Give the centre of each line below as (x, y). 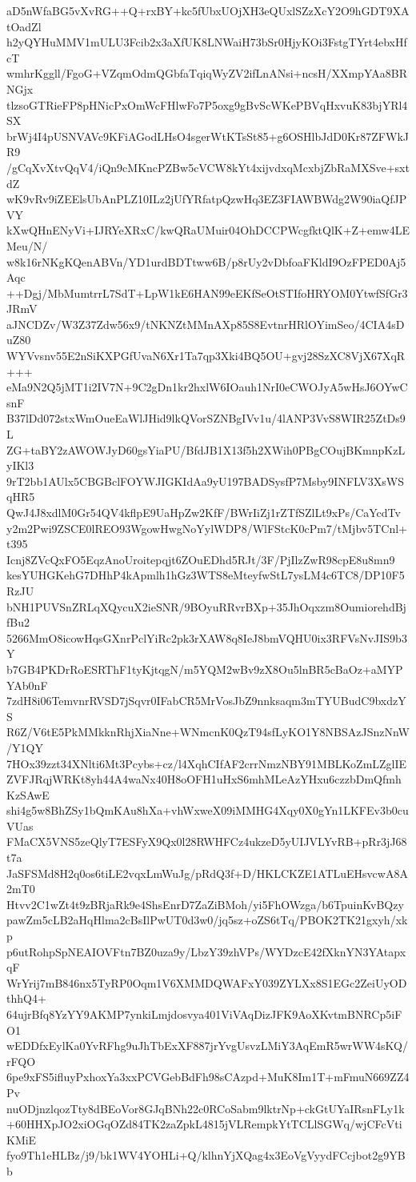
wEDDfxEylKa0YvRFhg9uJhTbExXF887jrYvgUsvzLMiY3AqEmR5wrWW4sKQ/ (207, 1046)
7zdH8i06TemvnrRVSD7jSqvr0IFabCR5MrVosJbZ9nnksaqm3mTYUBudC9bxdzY (206, 701)
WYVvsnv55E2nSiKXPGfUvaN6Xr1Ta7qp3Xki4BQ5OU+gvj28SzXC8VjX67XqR (206, 356)
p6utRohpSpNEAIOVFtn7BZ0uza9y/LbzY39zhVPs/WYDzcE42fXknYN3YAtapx (206, 951)
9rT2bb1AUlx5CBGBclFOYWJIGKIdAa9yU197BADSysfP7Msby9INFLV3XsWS (205, 481)
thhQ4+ (26, 998)
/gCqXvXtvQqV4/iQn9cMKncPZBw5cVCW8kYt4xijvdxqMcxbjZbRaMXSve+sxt (208, 167)
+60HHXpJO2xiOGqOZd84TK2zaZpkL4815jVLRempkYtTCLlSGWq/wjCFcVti (204, 1124)
